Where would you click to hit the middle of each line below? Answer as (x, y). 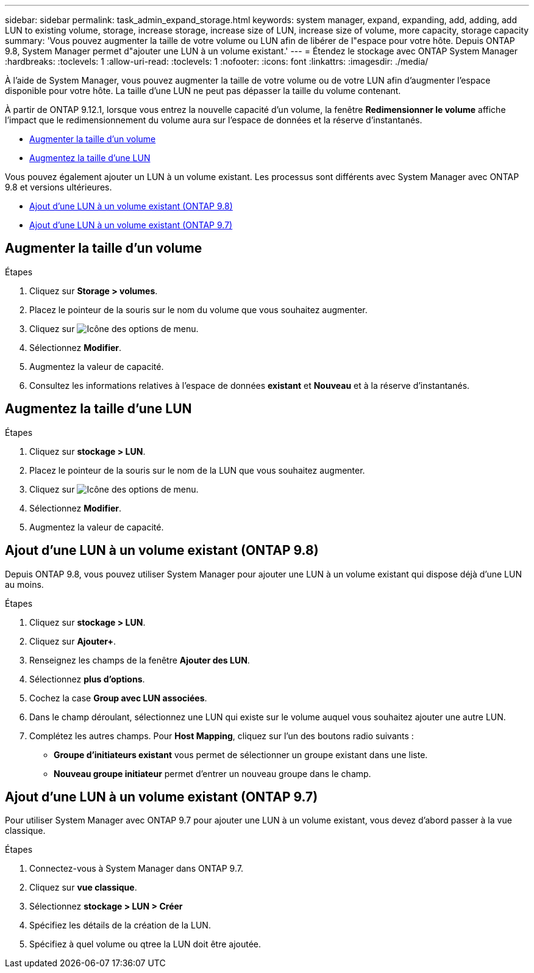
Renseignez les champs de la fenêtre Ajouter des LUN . (140, 660)
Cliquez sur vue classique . (83, 888)
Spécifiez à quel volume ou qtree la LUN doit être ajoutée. (145, 944)
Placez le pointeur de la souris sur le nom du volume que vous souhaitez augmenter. (198, 309)
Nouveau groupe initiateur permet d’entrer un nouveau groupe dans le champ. (212, 773)
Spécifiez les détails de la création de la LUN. (120, 925)
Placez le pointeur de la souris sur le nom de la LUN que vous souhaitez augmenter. (197, 470)
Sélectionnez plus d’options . (87, 679)
